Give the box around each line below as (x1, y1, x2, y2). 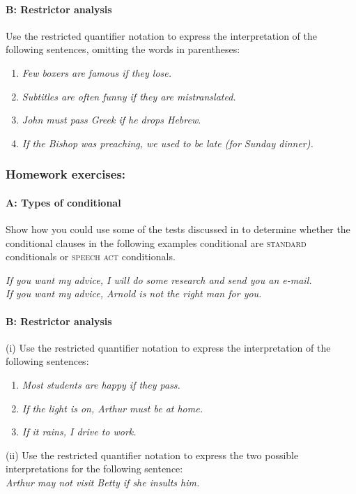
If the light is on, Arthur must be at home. (22, 401, 203, 415)
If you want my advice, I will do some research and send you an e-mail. (6, 272, 312, 287)
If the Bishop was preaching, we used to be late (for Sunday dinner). (22, 135, 314, 150)
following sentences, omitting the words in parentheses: (6, 42, 240, 57)
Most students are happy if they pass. (22, 377, 180, 391)
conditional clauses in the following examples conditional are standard (6, 235, 307, 250)
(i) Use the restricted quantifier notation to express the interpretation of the (6, 340, 331, 354)
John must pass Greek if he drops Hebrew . (22, 112, 201, 127)
